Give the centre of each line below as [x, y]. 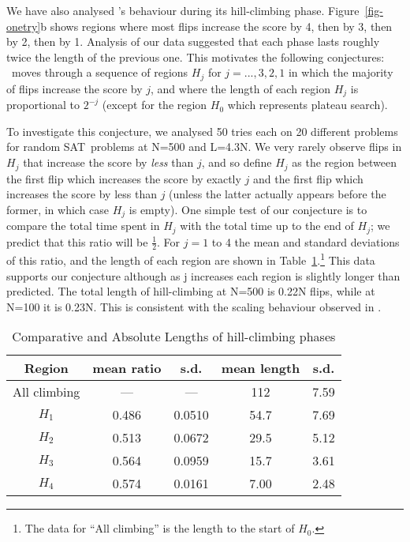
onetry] [24, 26]
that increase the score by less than [108, 162]
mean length [261, 368]
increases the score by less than [82, 194]
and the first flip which [308, 178]
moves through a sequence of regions [100, 72]
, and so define [237, 162]
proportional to [43, 105]
